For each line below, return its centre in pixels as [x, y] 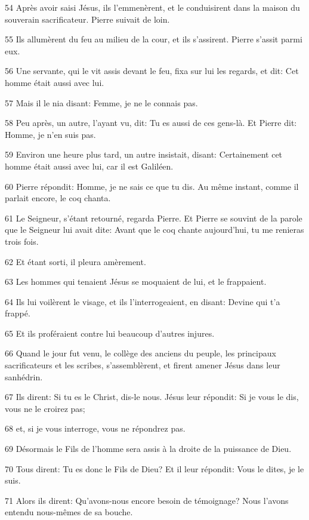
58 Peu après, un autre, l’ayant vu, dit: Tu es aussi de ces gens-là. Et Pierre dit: [151, 123]
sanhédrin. [24, 376]
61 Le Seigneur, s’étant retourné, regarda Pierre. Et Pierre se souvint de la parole [154, 218]
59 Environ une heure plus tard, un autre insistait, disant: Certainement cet [144, 154]
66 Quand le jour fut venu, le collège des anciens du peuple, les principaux [140, 353]
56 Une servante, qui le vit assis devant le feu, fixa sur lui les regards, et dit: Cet [152, 71]
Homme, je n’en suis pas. [50, 134]
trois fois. [22, 241]
